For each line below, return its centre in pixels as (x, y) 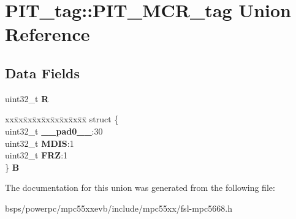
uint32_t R (27, 98)
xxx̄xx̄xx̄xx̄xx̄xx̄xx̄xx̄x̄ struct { (62, 119)
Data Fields (43, 72)
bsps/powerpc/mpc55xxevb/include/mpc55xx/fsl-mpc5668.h (119, 208)
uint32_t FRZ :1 (36, 155)
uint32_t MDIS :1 (40, 143)
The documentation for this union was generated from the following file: (140, 187)
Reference (47, 34)
